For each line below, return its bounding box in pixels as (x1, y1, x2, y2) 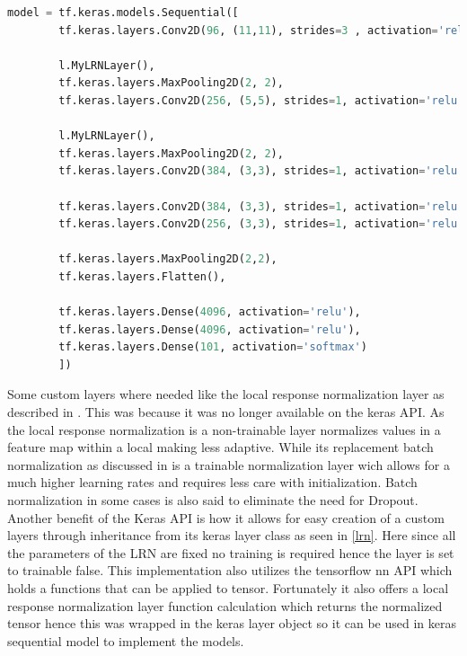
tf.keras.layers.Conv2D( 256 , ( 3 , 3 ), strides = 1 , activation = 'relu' (58, 217, 464, 231)
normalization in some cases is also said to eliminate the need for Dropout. (7, 491, 419, 510)
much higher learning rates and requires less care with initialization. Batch (7, 473, 418, 492)
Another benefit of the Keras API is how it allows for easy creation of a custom (7, 508, 445, 527)
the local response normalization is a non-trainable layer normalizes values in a (7, 420, 441, 439)
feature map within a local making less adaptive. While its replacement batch (7, 438, 434, 457)
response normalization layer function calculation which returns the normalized (7, 596, 443, 615)
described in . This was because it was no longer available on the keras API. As (7, 403, 445, 421)
